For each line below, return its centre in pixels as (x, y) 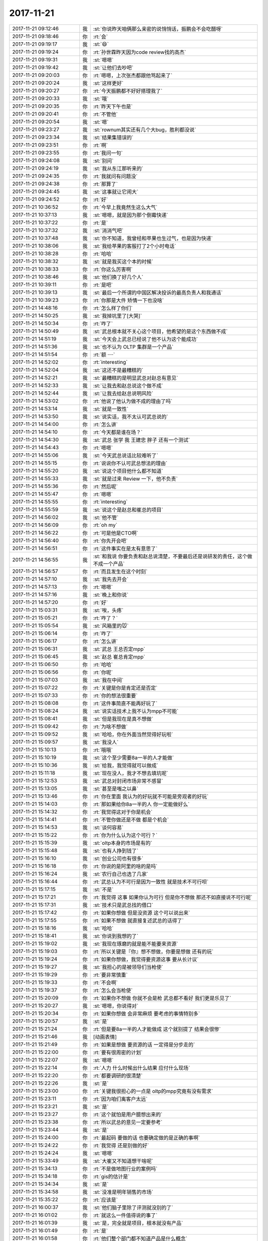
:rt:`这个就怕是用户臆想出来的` (128, 1114)
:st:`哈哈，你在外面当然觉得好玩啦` (133, 734)
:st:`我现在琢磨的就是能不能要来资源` (135, 944)
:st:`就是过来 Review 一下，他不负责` (135, 479)
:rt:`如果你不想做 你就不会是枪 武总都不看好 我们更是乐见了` (162, 998)
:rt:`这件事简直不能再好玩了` (125, 703)
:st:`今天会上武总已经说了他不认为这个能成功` (145, 339)
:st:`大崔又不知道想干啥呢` (123, 1161)
